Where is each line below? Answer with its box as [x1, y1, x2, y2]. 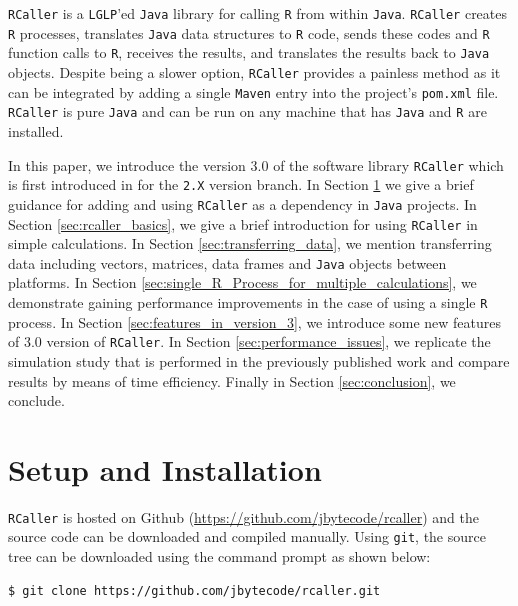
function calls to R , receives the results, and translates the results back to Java [8, 42, 490, 63]
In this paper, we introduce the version [8, 154, 246, 175]
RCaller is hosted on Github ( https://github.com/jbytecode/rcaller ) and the [8, 506, 479, 527]
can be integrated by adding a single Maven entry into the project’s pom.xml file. [8, 81, 499, 102]
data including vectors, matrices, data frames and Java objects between [8, 252, 447, 273]
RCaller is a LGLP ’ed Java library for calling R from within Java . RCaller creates [8, 3, 508, 23]
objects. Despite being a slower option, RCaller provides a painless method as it [8, 61, 501, 82]
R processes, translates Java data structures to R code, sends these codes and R [8, 22, 490, 43]
